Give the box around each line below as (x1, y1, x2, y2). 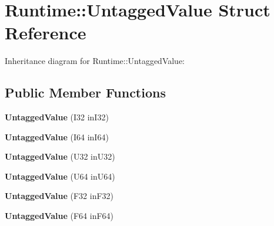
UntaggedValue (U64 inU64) (5, 170, 115, 182)
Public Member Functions (5, 83, 166, 102)
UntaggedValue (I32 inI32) (5, 111, 109, 123)
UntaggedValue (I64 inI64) (5, 130, 109, 143)
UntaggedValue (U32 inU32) (5, 150, 115, 163)
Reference (5, 21, 86, 45)
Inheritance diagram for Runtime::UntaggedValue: (5, 55, 185, 67)
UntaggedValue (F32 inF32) (5, 190, 114, 202)
